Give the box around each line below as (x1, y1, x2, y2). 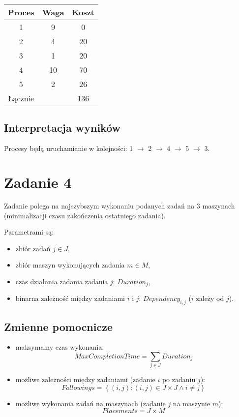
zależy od (196, 293, 224, 303)
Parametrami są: (4, 227, 54, 237)
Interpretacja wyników (4, 120, 121, 135)
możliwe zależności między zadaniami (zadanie (15, 374, 155, 385)
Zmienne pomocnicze (4, 319, 113, 334)
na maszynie (173, 398, 210, 408)
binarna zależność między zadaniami (15, 293, 125, 303)
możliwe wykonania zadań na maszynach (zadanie (15, 398, 166, 408)
